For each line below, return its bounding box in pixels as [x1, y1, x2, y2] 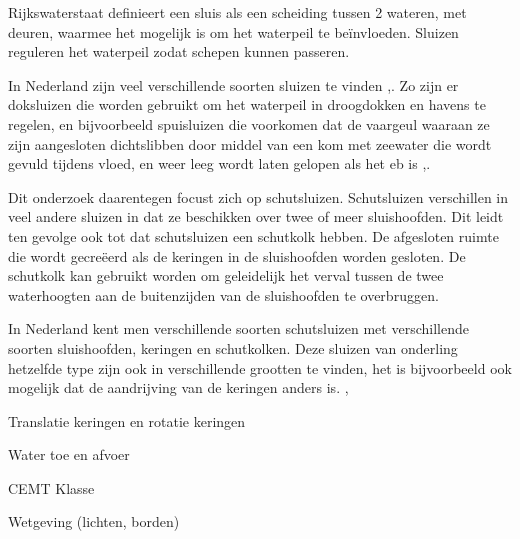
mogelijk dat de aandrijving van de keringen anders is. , [8, 377, 349, 398]
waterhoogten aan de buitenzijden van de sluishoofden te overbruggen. [8, 284, 439, 305]
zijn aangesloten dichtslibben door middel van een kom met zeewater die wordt [8, 133, 492, 154]
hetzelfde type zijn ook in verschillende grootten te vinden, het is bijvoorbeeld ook [8, 357, 512, 378]
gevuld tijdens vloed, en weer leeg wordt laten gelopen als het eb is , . [8, 153, 431, 174]
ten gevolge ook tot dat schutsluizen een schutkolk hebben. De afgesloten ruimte [8, 225, 499, 246]
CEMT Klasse [8, 477, 95, 498]
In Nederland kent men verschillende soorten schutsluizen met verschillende [8, 318, 469, 339]
